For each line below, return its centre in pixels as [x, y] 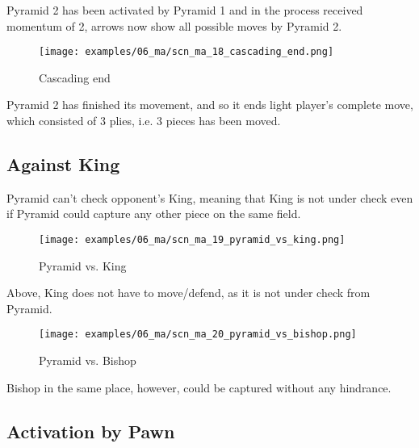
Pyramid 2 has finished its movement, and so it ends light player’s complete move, [210, 105]
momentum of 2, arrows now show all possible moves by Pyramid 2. [174, 25]
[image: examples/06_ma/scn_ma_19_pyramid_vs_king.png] [192, 240]
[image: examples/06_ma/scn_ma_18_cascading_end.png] [186, 52]
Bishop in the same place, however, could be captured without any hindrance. [199, 387]
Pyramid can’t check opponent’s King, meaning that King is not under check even [210, 197]
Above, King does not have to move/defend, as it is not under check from [189, 293]
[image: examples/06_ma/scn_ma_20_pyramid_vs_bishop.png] [198, 335]
